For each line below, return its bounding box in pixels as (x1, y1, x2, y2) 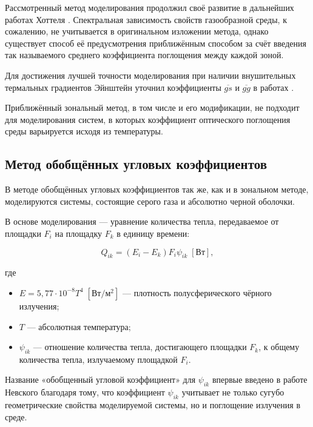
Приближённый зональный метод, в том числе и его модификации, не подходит (5, 101, 300, 114)
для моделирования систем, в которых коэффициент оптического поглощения (5, 113, 291, 125)
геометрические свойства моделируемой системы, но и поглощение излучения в (5, 399, 301, 411)
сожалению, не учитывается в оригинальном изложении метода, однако (5, 25, 269, 38)
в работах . (253, 81, 294, 93)
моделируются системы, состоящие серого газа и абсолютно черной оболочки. (5, 194, 295, 207)
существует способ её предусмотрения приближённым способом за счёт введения (5, 36, 306, 49)
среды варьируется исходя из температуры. (5, 125, 163, 137)
